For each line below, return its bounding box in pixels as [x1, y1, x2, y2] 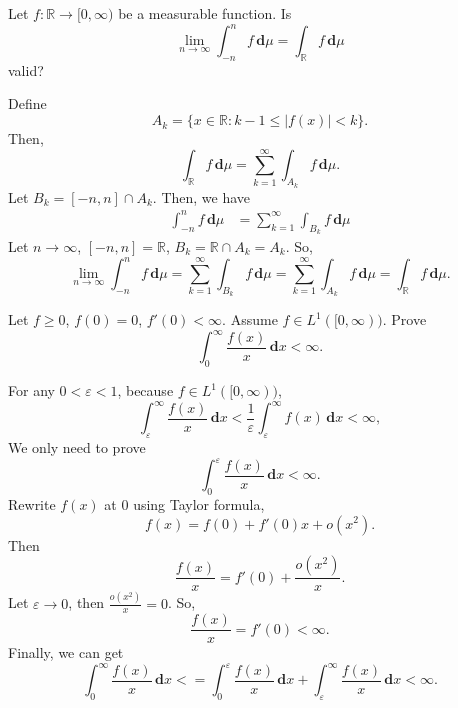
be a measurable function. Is [118, 3, 292, 23]
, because [117, 380, 174, 401]
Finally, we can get [8, 642, 124, 663]
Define [8, 93, 47, 114]
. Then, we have [152, 186, 251, 207]
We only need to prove [8, 437, 146, 458]
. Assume [222, 309, 278, 330]
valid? [8, 59, 44, 80]
